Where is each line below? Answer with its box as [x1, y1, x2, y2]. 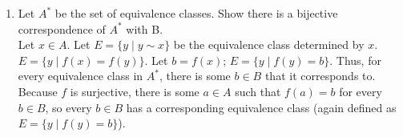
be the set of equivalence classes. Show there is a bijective [54, 5, 338, 21]
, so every [45, 99, 92, 115]
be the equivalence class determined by [173, 36, 365, 53]
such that [235, 83, 281, 99]
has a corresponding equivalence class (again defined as [126, 99, 397, 115]
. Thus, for [329, 51, 381, 68]
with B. [126, 20, 163, 37]
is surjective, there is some [70, 83, 199, 99]
